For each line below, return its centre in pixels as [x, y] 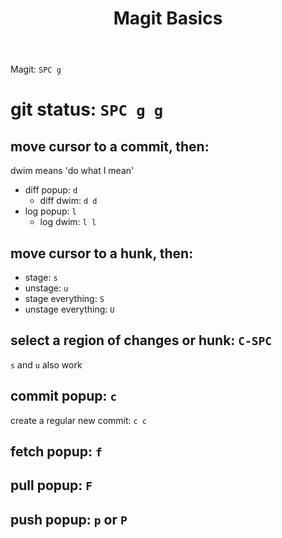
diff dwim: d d [68, 201]
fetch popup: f [56, 452]
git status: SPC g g [87, 109]
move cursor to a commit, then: [110, 146]
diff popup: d [51, 190]
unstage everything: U [69, 309]
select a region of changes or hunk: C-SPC [141, 340]
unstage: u [46, 288]
